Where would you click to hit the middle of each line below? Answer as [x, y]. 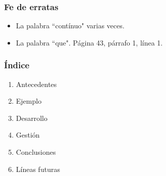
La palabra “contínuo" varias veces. [70, 26]
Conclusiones [36, 152]
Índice [17, 65]
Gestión [28, 135]
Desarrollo [32, 118]
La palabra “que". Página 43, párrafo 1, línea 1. [89, 42]
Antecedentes [36, 84]
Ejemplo [29, 101]
